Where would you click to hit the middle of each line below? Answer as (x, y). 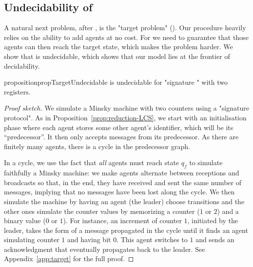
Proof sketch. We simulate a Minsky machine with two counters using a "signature (126, 108)
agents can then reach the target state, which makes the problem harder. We (118, 47)
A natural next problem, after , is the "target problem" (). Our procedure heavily (125, 28)
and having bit (89, 239)
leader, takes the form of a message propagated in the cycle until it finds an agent (126, 230)
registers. (17, 91)
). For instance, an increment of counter (122, 220)
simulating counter (32, 239)
